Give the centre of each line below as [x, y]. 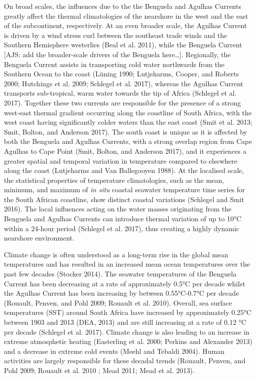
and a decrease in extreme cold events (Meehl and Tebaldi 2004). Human [114, 351]
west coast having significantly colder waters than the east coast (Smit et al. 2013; [128, 122]
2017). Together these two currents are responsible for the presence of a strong [123, 102]
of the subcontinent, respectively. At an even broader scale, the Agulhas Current [126, 25]
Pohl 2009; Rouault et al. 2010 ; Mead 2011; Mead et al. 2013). [99, 370]
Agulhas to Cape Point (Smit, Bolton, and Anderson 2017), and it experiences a [125, 151]
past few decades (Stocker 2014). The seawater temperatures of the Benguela [120, 274]
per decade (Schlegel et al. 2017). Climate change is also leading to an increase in [127, 331]
